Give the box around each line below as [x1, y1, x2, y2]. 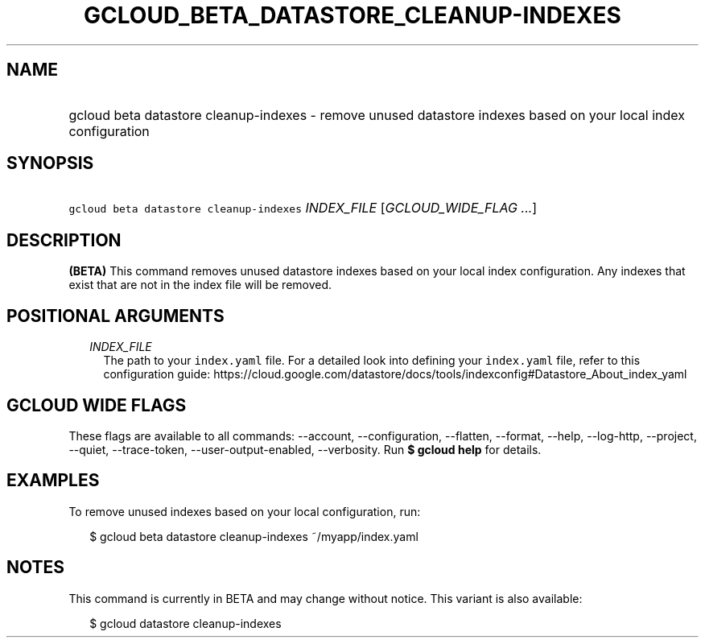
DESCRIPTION [6, 229, 122, 250]
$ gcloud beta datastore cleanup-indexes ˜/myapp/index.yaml [89, 529, 418, 543]
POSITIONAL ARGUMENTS [6, 305, 225, 326]
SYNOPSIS [6, 153, 94, 174]
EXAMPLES [6, 470, 100, 491]
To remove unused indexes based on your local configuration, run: [68, 504, 421, 518]
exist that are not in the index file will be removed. [68, 278, 332, 292]
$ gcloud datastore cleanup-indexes [89, 616, 282, 630]
